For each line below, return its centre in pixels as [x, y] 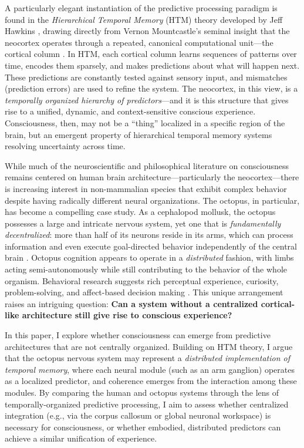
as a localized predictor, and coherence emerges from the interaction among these [151, 381]
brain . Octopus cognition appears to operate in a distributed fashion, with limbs [149, 257]
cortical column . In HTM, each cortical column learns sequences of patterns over [151, 54]
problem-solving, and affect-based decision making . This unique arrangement [144, 292]
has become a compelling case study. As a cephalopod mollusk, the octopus [140, 212]
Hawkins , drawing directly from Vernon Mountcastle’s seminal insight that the [147, 31]
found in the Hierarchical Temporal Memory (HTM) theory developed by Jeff [144, 19]
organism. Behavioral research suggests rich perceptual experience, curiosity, [142, 280]
